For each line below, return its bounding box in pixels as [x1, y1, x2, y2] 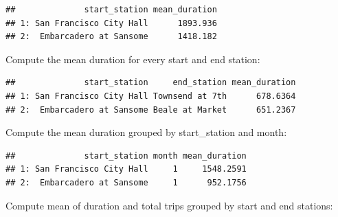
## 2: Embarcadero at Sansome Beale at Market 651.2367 [5, 104, 296, 115]
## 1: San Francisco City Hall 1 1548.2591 [5, 164, 247, 174]
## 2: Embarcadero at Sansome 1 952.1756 [5, 177, 247, 187]
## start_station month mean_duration [5, 150, 247, 161]
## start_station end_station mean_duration [5, 78, 296, 88]
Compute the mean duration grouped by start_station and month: [5, 125, 287, 139]
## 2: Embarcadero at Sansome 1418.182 [5, 32, 217, 42]
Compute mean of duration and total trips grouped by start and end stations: [5, 198, 333, 212]
